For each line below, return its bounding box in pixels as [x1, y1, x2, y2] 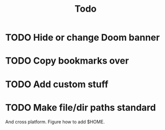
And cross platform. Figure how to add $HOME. [5, 118, 105, 125]
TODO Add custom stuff [5, 79, 108, 90]
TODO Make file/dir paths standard [5, 101, 156, 113]
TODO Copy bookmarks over [5, 55, 129, 67]
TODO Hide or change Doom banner [5, 32, 160, 43]
